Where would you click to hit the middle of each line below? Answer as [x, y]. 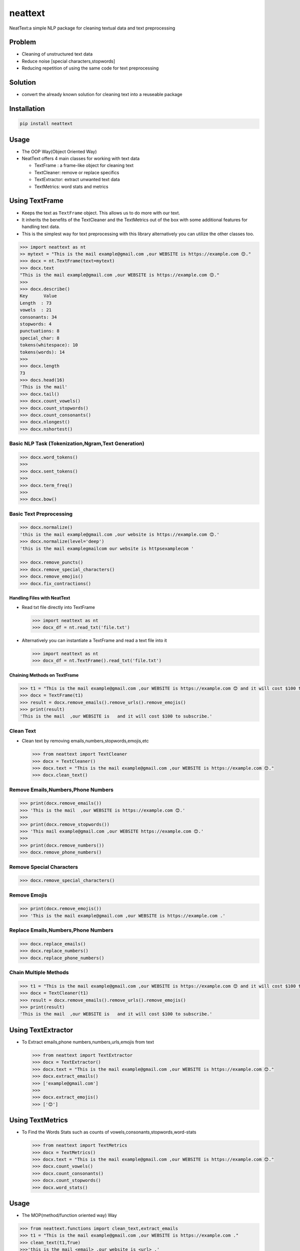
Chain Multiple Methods [39, 972]
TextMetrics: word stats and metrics [71, 186]
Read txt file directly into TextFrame [58, 607]
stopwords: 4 [36, 324]
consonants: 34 [38, 317]
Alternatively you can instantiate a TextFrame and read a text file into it [94, 640]
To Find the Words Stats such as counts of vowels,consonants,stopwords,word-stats [109, 1132]
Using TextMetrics [39, 1120]
